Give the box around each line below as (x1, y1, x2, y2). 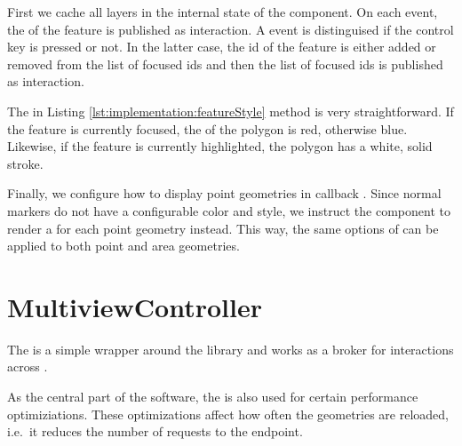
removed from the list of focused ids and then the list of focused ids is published (7, 54, 443, 73)
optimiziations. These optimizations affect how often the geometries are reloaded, (7, 404, 449, 423)
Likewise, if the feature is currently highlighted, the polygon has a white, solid (7, 137, 433, 155)
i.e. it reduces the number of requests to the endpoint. (7, 422, 303, 441)
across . (7, 357, 48, 376)
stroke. (7, 154, 44, 172)
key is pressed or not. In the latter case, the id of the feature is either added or (7, 37, 436, 56)
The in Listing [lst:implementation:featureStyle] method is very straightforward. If (7, 101, 454, 120)
